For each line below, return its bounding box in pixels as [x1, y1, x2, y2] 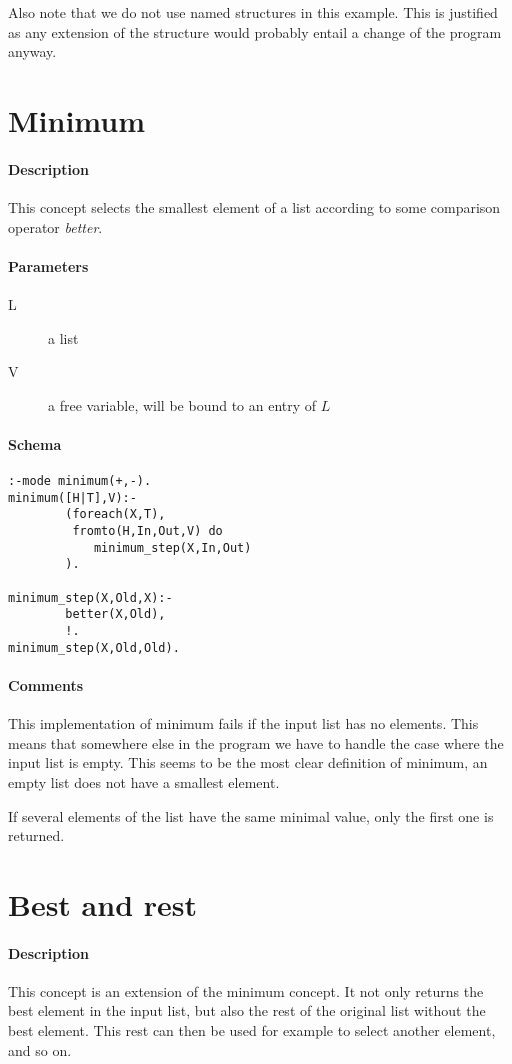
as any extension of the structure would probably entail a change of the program [8, 21, 502, 42]
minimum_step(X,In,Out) [93, 540, 252, 555]
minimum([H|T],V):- [8, 490, 137, 505]
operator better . [8, 216, 103, 237]
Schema [8, 433, 62, 454]
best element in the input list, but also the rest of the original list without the [8, 1000, 486, 1021]
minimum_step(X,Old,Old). [8, 640, 180, 655]
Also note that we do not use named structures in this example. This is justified [8, 2, 498, 22]
